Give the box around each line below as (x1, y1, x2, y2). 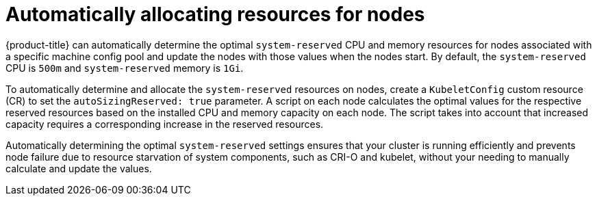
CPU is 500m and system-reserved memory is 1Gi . (5, 62, 244, 74)
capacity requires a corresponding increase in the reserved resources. (5, 118, 324, 130)
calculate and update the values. (5, 162, 152, 174)
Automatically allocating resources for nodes (5, 3, 425, 26)
